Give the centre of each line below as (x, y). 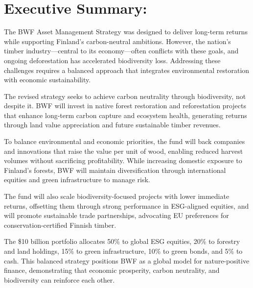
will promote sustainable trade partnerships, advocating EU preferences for (116, 215)
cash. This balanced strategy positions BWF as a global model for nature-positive (127, 260)
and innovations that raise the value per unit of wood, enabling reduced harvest (124, 151)
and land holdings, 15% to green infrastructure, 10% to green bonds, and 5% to (123, 251)
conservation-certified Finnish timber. (60, 225)
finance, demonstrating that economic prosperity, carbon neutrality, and (112, 270)
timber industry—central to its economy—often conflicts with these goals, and (121, 51)
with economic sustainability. (47, 80)
